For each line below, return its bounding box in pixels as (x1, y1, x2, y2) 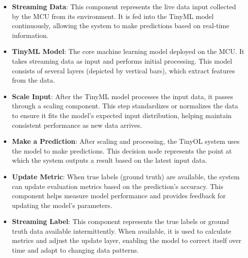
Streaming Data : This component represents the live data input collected (12, 1, 236, 11)
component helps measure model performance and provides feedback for (12, 190, 226, 201)
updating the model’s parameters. (12, 200, 113, 210)
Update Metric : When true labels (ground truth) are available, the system (12, 171, 240, 181)
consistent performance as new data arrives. (12, 120, 142, 130)
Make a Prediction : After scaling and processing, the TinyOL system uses (12, 136, 240, 146)
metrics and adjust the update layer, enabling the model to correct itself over (12, 235, 242, 245)
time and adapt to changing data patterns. (12, 245, 139, 255)
